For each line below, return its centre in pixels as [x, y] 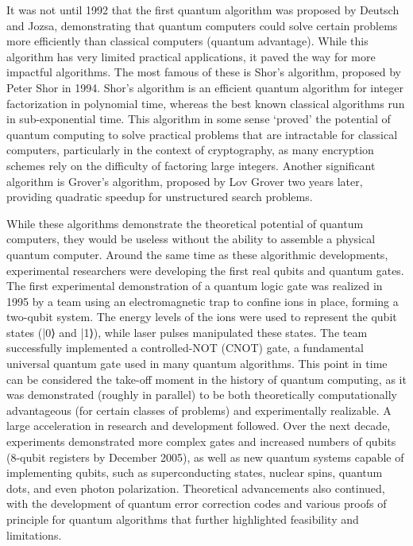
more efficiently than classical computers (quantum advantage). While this [187, 41]
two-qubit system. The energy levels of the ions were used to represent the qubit [202, 317]
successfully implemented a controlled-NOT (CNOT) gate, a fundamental [185, 348]
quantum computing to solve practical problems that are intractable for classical [202, 134]
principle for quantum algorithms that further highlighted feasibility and [183, 519]
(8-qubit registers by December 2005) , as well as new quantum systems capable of [205, 457]
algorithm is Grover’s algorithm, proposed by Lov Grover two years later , [185, 181]
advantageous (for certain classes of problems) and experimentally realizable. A [199, 410]
